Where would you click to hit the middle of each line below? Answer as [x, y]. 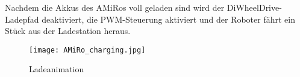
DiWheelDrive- [254, 7]
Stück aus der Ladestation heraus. [68, 31]
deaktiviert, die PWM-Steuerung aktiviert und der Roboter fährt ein [168, 19]
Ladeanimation [57, 69]
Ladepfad [22, 19]
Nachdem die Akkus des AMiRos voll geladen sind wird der [115, 7]
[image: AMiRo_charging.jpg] [87, 50]
